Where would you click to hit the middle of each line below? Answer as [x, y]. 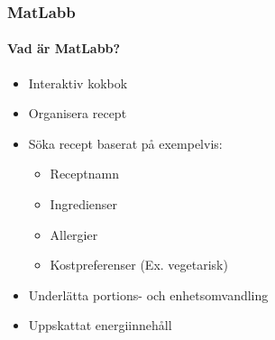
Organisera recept [78, 113]
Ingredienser [84, 204]
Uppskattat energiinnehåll [100, 325]
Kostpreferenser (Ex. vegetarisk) [139, 265]
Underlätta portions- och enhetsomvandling [148, 294]
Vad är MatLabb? [64, 48]
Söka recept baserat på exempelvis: [125, 143]
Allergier [74, 234]
